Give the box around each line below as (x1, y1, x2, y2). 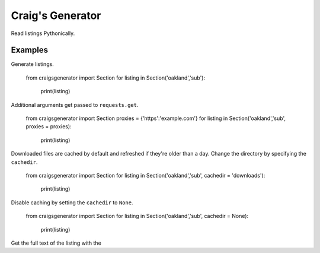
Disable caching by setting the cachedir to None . (11, 199, 133, 206)
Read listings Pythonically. (11, 30, 75, 37)
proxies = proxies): (25, 123, 72, 130)
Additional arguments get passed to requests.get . (11, 101, 139, 108)
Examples (11, 45, 49, 55)
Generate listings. (11, 61, 55, 68)
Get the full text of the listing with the (11, 239, 102, 246)
